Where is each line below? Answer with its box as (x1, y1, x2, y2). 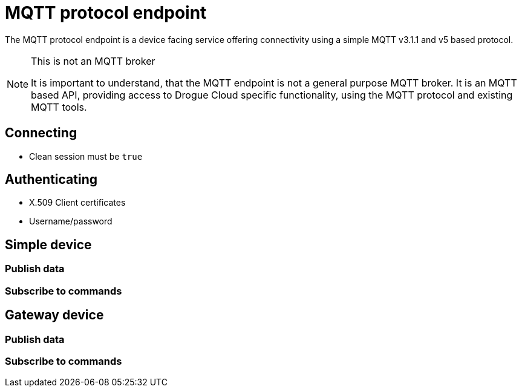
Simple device (5, 237, 92, 252)
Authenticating (5, 172, 98, 188)
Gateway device (5, 307, 104, 323)
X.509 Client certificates (29, 197, 126, 208)
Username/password (29, 216, 113, 227)
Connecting (5, 125, 77, 141)
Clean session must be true (29, 151, 143, 162)
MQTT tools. (31, 100, 87, 113)
